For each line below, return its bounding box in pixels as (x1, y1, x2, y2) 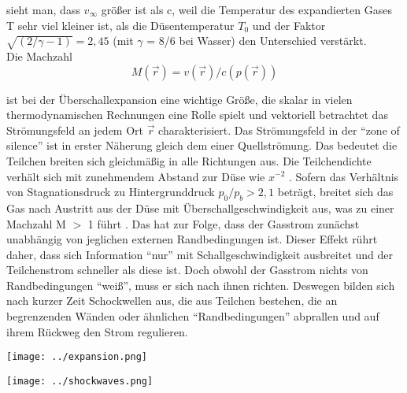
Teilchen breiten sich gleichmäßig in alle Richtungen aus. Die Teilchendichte (6, 152, 372, 169)
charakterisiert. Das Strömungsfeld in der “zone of (158, 121, 400, 138)
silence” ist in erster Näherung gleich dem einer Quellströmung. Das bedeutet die (6, 137, 398, 154)
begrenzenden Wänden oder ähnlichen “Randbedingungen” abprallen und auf (6, 308, 379, 324)
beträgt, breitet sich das (277, 184, 394, 200)
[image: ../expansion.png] (6, 351, 147, 363)
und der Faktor (252, 17, 326, 33)
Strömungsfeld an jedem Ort (6, 121, 144, 138)
